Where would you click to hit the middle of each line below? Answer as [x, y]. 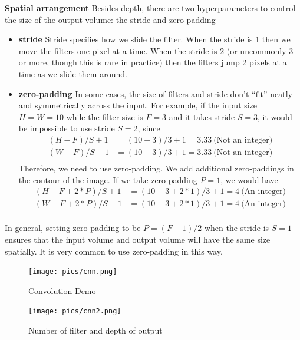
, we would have [249, 179]
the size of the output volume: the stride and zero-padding [110, 19]
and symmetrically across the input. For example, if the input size [138, 105]
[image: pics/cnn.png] [73, 272]
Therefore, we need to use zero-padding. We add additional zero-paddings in [156, 168]
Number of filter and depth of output [95, 330]
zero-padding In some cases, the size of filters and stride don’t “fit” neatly [155, 93]
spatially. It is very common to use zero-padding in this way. [114, 251]
